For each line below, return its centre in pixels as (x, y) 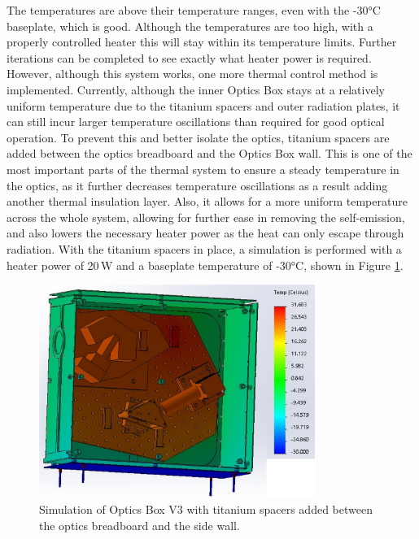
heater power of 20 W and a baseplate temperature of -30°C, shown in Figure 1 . (205, 265)
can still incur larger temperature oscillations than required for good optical (196, 122)
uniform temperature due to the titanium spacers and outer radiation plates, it (203, 105)
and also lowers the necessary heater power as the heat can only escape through (205, 233)
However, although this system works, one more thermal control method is (192, 74)
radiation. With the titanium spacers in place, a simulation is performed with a (204, 248)
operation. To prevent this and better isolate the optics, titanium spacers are (198, 137)
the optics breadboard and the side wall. (140, 525)
